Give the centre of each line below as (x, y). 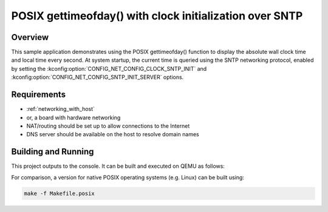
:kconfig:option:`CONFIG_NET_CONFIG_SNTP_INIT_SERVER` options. (97, 77)
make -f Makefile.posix (60, 193)
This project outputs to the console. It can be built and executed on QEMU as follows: (118, 166)
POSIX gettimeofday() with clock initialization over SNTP (157, 16)
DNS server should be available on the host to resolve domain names (113, 134)
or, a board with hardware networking (73, 118)
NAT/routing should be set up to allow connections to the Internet (108, 126)
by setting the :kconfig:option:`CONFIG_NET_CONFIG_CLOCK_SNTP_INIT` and (109, 68)
